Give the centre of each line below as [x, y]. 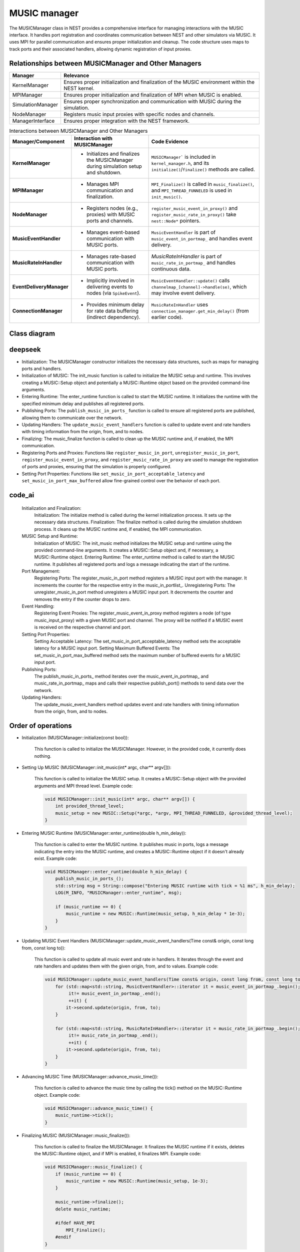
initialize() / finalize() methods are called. [203, 169]
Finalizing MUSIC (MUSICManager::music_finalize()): [76, 1135]
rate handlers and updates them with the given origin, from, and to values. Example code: [126, 966]
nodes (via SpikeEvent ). [114, 293]
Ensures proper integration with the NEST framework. [126, 121]
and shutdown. [104, 173]
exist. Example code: [56, 858]
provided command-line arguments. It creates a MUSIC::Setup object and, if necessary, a [126, 550]
